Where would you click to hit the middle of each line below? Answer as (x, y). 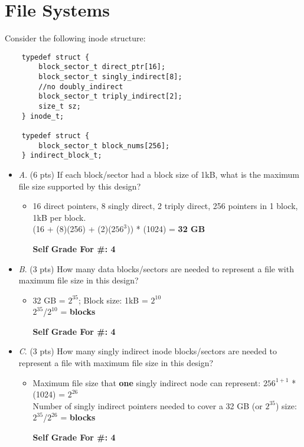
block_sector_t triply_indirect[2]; (110, 97)
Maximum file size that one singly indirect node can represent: (147, 382)
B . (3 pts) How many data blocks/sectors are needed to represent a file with (156, 268)
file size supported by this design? (80, 186)
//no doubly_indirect (81, 87)
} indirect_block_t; (62, 156)
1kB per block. (59, 217)
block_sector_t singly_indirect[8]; (110, 77)
